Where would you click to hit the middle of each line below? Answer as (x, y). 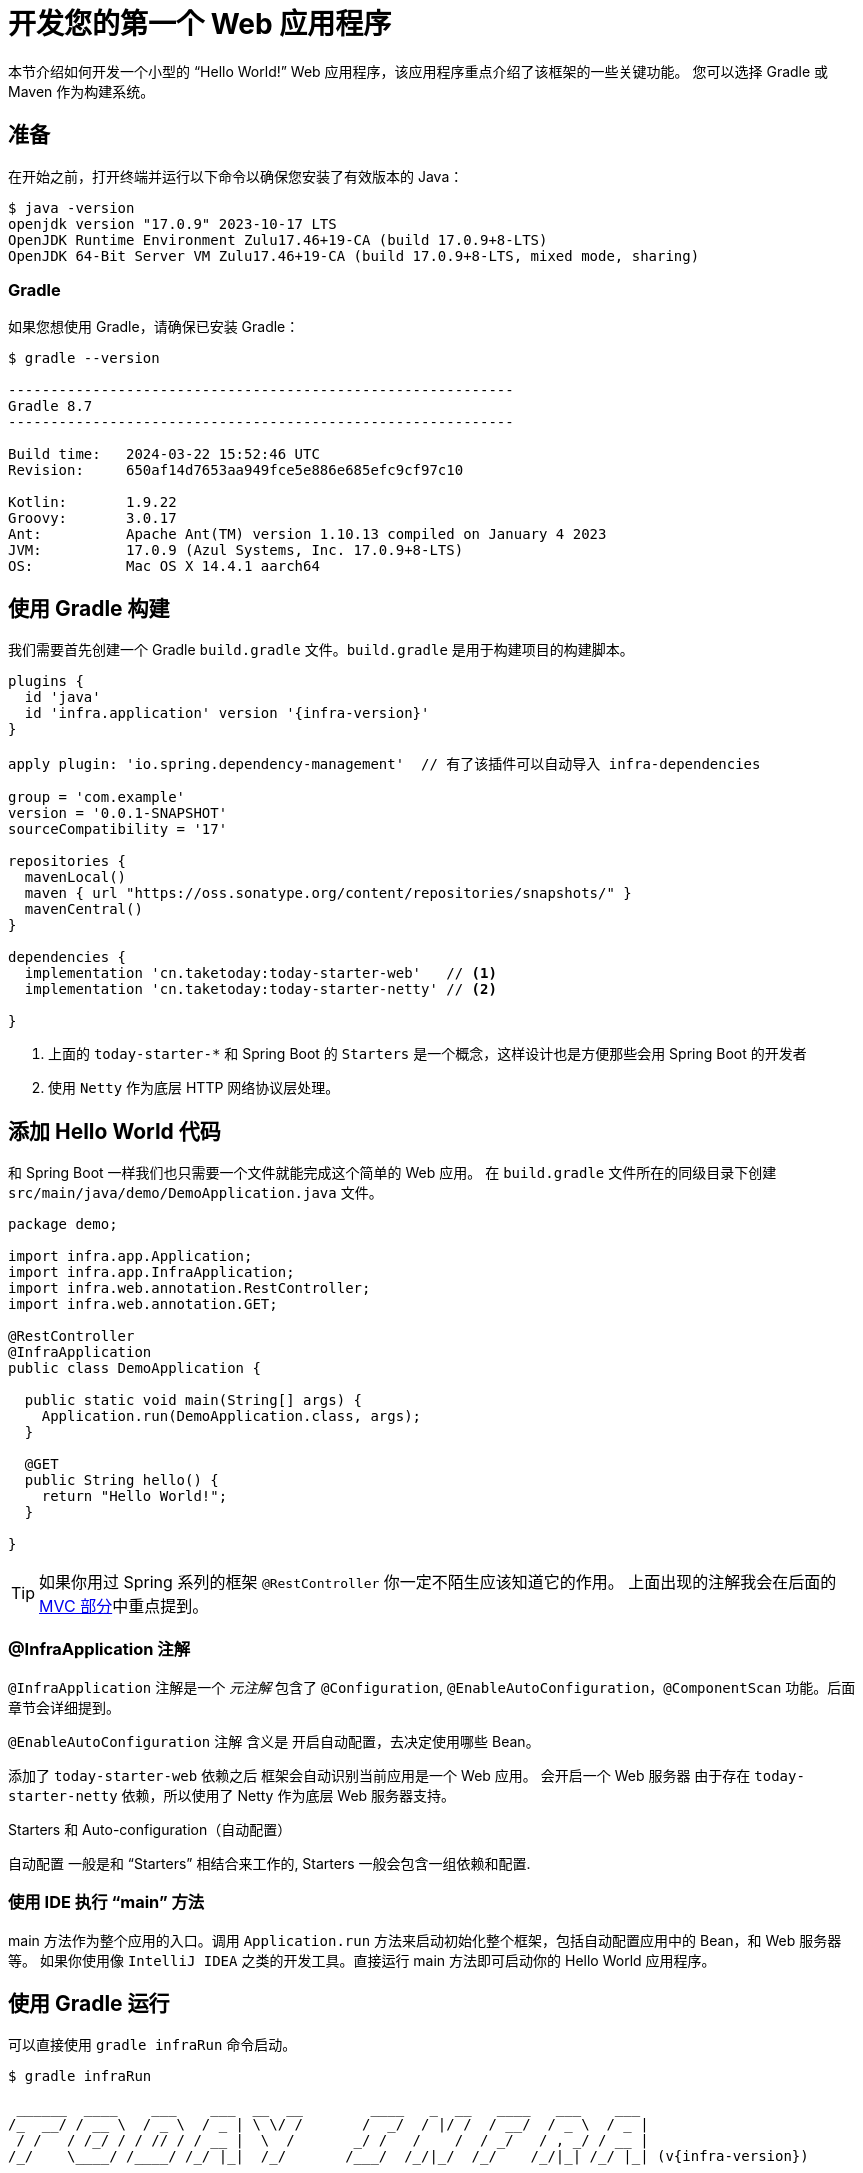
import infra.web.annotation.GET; (143, 1304)
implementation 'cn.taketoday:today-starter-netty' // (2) (260, 989)
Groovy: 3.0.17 (92, 518)
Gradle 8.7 (50, 406)
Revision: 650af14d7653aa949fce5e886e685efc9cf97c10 (236, 470)
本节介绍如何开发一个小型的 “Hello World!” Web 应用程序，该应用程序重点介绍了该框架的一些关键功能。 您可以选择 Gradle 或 (418, 71)
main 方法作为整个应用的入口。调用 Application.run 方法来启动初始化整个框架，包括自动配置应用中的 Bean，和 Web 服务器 (425, 1940)
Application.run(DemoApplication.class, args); (231, 1416)
